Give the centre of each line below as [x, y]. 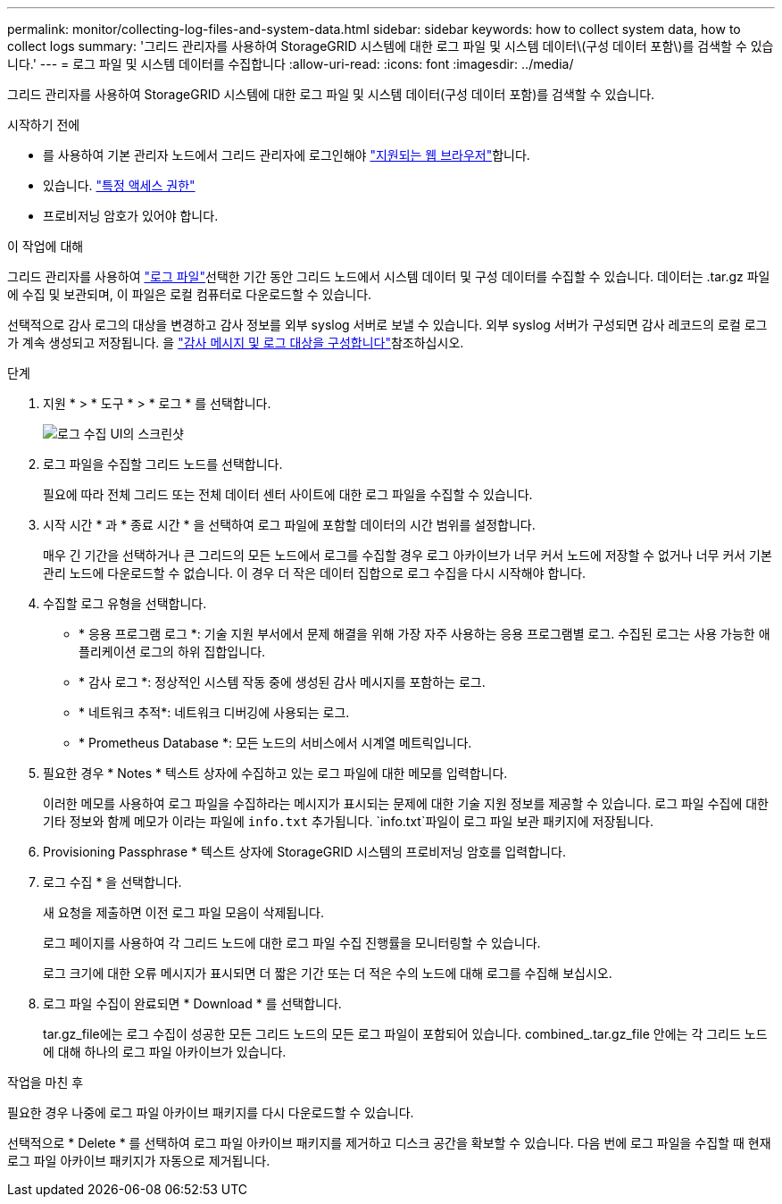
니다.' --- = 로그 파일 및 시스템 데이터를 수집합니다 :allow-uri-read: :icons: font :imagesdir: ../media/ [291, 64]
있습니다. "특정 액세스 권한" [119, 185]
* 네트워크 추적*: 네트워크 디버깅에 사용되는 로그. [214, 712]
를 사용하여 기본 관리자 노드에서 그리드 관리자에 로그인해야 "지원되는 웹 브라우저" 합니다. [287, 155]
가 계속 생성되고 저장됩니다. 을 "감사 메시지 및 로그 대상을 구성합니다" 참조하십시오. [236, 343]
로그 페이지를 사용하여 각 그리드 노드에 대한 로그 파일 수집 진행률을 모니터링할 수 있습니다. [292, 943]
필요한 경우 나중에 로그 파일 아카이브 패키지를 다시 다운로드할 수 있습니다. [211, 1112]
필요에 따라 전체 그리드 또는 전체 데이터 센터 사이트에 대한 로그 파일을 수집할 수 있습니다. [288, 494]
